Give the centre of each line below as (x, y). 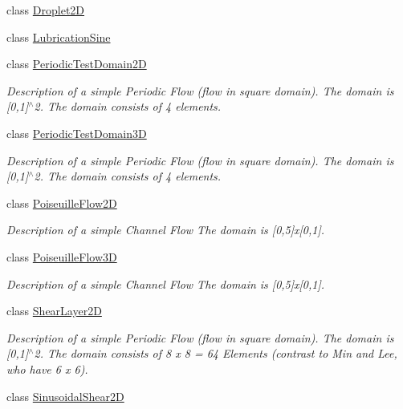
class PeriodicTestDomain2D (77, 64)
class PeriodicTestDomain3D (77, 133)
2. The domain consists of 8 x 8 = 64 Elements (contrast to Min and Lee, (216, 353)
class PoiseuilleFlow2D (62, 202)
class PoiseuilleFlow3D (62, 256)
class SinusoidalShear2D (65, 396)
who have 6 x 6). (47, 369)
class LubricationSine (59, 36)
